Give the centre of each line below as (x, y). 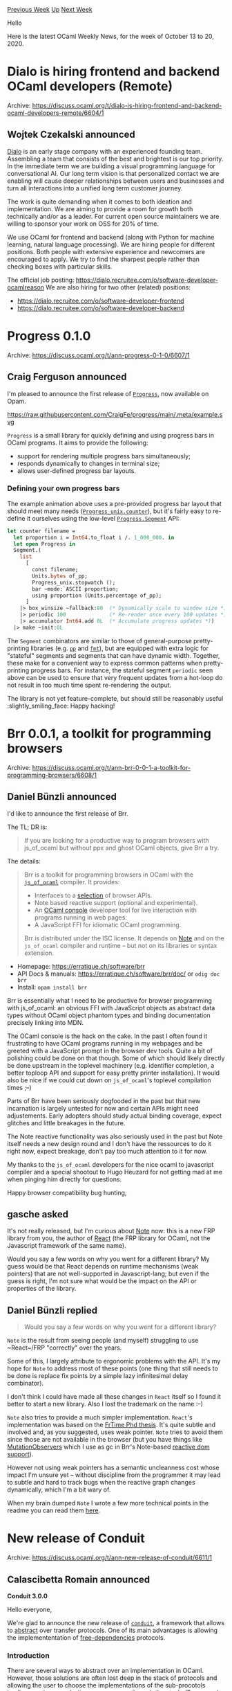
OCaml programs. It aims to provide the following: (78, 442)
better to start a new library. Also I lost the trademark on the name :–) (105, 1404)
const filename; (55, 570)
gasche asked (38, 1214)
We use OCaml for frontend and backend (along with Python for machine (111, 237)
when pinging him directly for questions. (65, 1179)
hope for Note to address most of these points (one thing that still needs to (113, 1368)
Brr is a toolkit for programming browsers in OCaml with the (109, 875)
